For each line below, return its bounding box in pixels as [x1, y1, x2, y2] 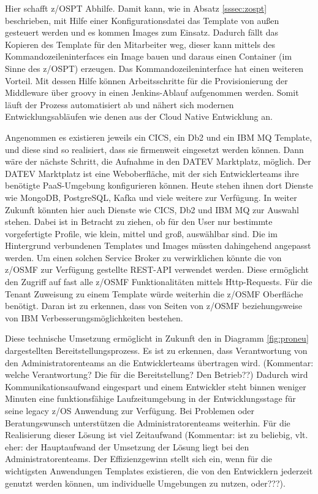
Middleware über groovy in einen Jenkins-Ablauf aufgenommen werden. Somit [5, 86, 299, 99]
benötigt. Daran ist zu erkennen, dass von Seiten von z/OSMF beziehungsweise [5, 299, 303, 312]
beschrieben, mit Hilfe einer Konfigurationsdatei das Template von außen [5, 14, 279, 26]
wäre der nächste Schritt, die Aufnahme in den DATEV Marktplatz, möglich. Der [5, 155, 311, 168]
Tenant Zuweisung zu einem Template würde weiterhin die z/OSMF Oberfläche [5, 287, 303, 300]
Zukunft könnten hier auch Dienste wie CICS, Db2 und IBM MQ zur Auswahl [5, 203, 299, 216]
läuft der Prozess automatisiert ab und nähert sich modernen [5, 98, 234, 111]
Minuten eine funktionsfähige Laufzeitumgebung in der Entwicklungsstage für [5, 392, 296, 405]
